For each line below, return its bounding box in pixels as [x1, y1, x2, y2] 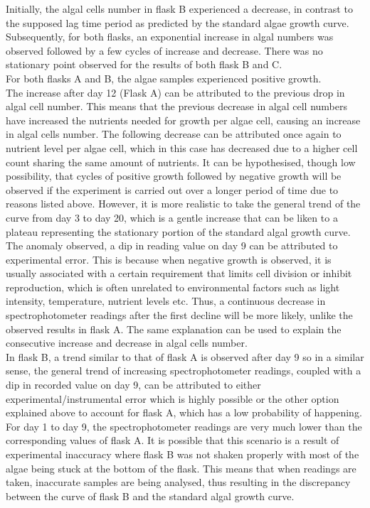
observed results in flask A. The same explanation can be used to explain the [6, 321, 342, 336]
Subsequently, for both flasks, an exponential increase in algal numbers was [6, 29, 334, 44]
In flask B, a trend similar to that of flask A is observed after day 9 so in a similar [6, 349, 364, 364]
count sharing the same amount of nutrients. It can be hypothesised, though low [6, 154, 356, 169]
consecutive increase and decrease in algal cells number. [6, 335, 248, 350]
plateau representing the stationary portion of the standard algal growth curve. [6, 224, 351, 239]
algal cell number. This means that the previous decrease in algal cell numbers [6, 99, 348, 114]
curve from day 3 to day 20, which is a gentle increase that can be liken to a [6, 210, 338, 225]
